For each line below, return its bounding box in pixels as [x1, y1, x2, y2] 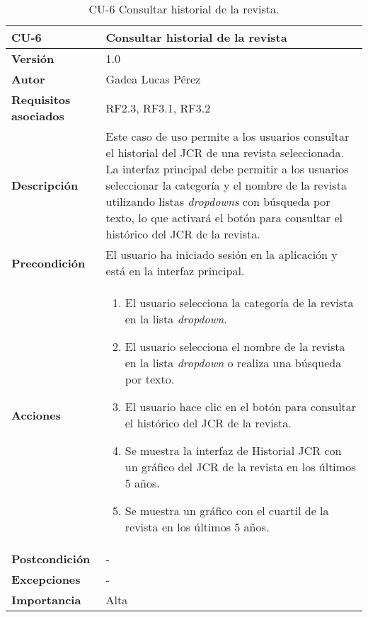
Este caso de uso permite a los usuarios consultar [105, 128, 350, 144]
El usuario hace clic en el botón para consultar [125, 398, 357, 415]
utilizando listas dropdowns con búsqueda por [105, 193, 330, 209]
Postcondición [11, 550, 91, 567]
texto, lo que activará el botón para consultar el [105, 209, 343, 226]
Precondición [11, 254, 86, 271]
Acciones [11, 406, 61, 423]
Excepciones [11, 571, 81, 587]
